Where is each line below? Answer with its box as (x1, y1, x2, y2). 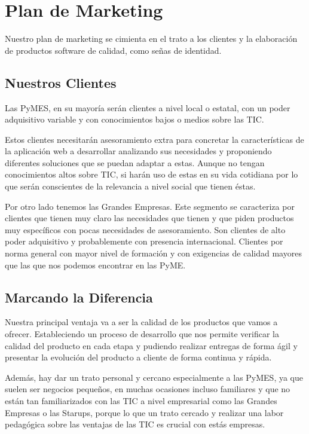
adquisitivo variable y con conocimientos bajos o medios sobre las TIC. (5, 113, 264, 126)
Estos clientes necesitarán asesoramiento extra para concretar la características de (5, 133, 304, 145)
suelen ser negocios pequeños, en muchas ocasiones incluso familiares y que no (5, 383, 290, 395)
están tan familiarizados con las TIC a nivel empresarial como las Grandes (5, 395, 277, 407)
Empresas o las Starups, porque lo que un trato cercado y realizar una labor (5, 406, 284, 418)
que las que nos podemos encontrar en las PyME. (5, 258, 186, 271)
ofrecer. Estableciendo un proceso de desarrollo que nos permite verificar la (5, 328, 279, 340)
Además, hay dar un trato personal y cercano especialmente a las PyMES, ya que (5, 371, 303, 383)
